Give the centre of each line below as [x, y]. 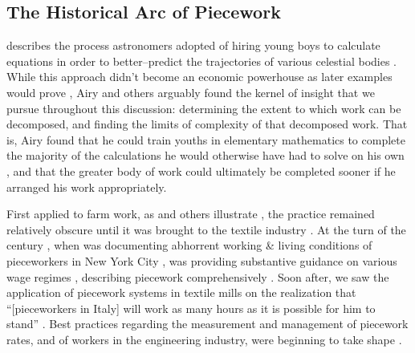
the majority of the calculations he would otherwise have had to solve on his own [205, 155]
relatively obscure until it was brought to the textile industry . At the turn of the [206, 229]
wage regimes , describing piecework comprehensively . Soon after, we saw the [198, 276]
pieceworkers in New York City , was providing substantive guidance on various [202, 260]
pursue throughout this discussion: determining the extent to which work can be [204, 108]
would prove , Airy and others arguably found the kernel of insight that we [191, 92]
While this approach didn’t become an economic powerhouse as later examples [199, 77]
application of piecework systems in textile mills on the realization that [181, 292]
